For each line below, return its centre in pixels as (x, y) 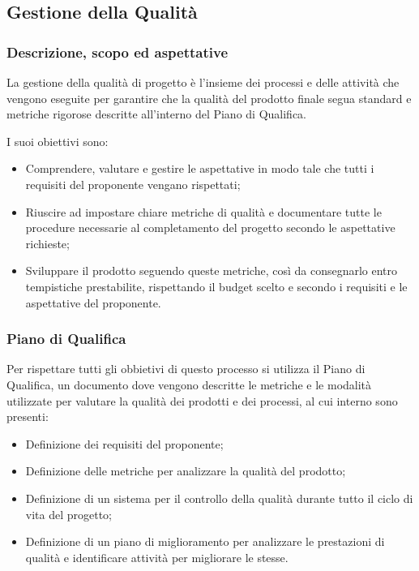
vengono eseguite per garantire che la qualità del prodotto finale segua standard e (209, 98)
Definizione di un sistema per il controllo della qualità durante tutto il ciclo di (219, 498)
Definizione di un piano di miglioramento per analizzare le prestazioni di (205, 541)
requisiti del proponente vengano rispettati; (133, 184)
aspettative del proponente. (93, 302)
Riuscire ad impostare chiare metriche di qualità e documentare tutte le (203, 211)
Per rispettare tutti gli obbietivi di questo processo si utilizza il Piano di (186, 369)
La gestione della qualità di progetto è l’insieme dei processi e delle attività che (203, 82)
